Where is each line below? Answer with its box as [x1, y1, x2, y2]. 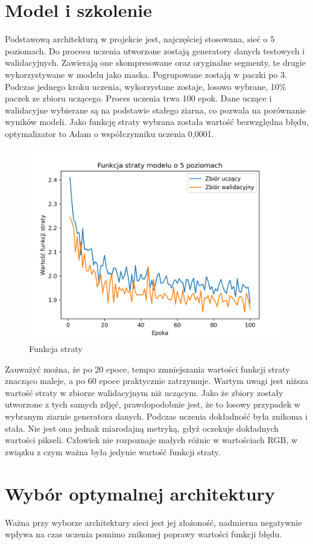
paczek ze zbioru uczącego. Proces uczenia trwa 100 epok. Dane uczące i [5, 92, 272, 104]
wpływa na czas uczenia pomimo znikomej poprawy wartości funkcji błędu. [5, 528, 282, 540]
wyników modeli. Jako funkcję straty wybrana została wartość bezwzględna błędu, [5, 115, 309, 128]
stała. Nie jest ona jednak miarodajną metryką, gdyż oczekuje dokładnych [5, 421, 279, 434]
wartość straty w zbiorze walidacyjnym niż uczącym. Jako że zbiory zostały [5, 386, 283, 398]
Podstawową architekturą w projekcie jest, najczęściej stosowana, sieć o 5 [5, 33, 275, 45]
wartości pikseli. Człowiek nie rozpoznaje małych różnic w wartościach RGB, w [5, 434, 298, 446]
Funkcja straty [29, 342, 83, 355]
